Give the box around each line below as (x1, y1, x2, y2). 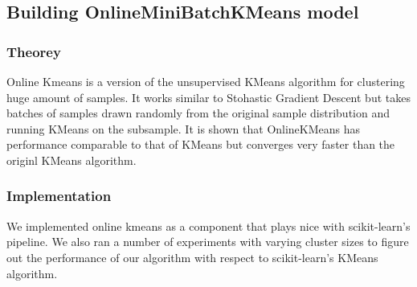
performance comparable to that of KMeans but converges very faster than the (6, 136, 395, 153)
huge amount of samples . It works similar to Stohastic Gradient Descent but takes (6, 88, 411, 105)
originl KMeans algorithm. (6, 151, 137, 168)
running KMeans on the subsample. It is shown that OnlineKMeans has (6, 120, 361, 137)
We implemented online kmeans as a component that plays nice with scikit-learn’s (6, 217, 411, 234)
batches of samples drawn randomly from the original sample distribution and (6, 105, 390, 121)
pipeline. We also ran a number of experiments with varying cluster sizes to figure (6, 233, 409, 250)
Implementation (6, 186, 112, 206)
